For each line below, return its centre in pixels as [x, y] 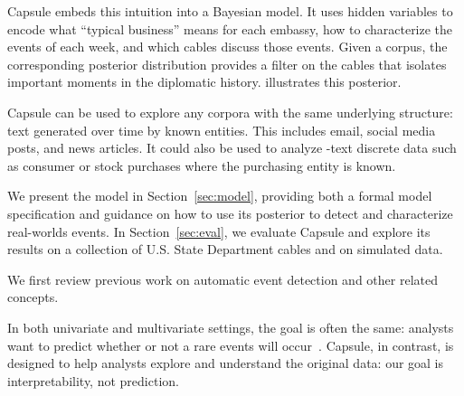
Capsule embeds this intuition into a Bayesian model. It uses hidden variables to [230, 11]
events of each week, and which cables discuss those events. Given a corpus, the [227, 47]
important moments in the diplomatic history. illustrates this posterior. [204, 82]
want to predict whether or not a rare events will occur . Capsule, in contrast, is [231, 345]
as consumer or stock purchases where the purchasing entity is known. [202, 165]
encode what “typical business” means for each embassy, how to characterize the [230, 28]
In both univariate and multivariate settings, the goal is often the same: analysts [231, 327]
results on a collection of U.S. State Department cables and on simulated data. [225, 249]
